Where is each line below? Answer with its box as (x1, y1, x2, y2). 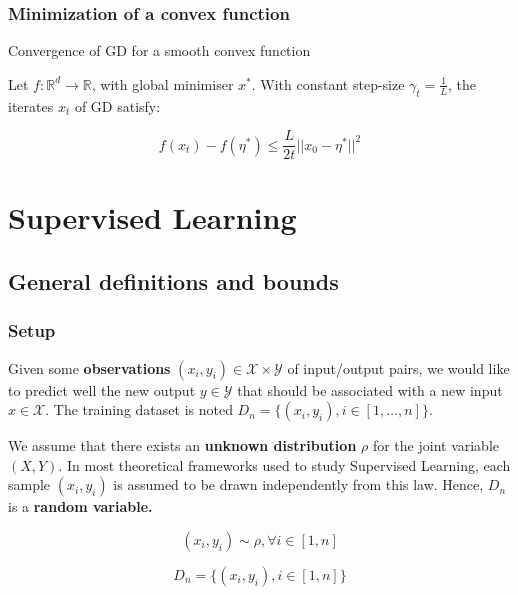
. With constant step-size (251, 73, 405, 94)
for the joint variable (372, 435, 500, 456)
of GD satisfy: (74, 95, 161, 116)
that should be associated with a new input (237, 379, 503, 400)
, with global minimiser (91, 73, 234, 94)
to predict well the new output (8, 379, 196, 400)
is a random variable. (8, 496, 153, 517)
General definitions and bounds (8, 266, 339, 297)
